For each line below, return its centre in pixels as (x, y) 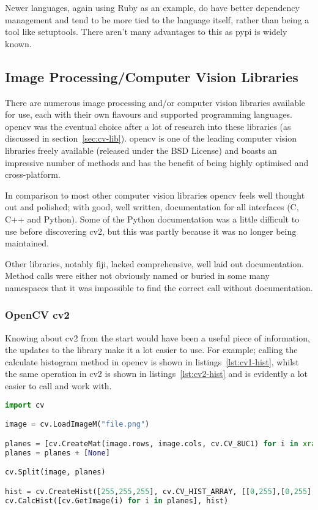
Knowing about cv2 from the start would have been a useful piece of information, (157, 337)
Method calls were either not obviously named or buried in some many (137, 276)
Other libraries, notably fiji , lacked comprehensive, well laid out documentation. (154, 263)
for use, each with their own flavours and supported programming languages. (149, 114)
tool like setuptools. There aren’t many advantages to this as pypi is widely (146, 32)
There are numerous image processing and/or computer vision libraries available (155, 102)
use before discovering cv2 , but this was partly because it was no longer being (151, 231)
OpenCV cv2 (37, 315)
